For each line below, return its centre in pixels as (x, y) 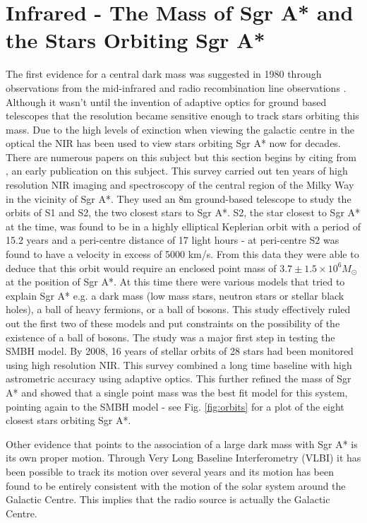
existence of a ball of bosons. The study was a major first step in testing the (170, 337)
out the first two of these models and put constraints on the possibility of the (173, 323)
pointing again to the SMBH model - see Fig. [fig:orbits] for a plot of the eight (175, 406)
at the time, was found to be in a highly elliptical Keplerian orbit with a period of (183, 226)
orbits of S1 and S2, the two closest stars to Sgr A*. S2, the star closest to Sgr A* (183, 212)
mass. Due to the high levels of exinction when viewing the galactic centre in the (180, 129)
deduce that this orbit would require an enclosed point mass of (141, 268)
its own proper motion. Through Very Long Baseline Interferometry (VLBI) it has (183, 458)
